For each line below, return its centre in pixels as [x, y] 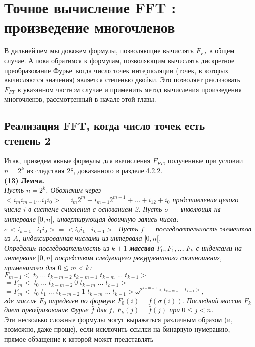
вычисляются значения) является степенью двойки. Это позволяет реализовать [122, 80]
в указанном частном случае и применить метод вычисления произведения [129, 89]
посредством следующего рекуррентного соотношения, [139, 257]
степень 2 [28, 140]
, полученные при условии [203, 161]
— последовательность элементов [199, 228]
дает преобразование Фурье [47, 310]
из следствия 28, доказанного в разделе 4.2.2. [94, 171]
